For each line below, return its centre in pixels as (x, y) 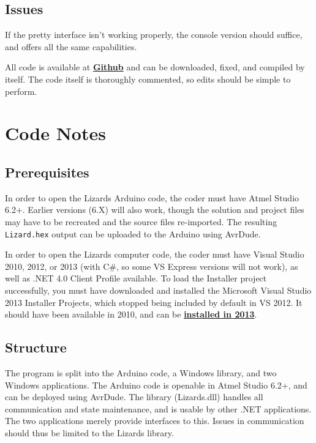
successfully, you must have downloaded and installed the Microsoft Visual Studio (158, 290)
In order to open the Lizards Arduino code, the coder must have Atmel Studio (152, 197)
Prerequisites (47, 172)
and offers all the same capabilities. (71, 46)
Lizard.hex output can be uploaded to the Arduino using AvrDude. (133, 233)
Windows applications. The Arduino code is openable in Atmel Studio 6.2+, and (156, 385)
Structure (36, 347)
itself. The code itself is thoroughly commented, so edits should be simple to (148, 79)
